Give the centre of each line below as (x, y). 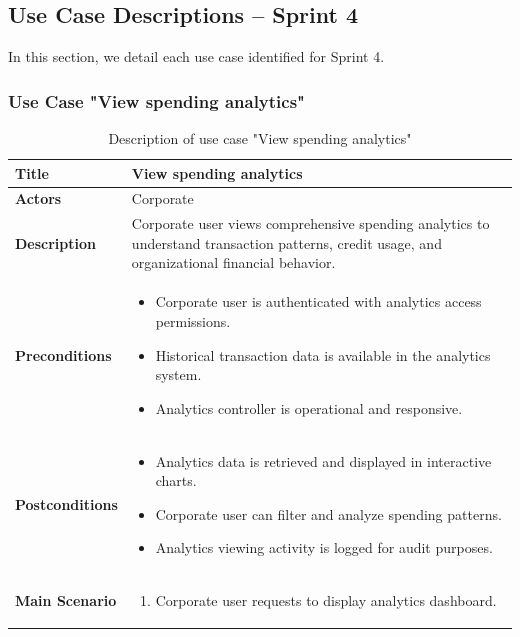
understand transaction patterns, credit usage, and (286, 242)
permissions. (193, 320)
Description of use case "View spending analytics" (260, 138)
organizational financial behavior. (233, 262)
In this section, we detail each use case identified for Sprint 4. (196, 56)
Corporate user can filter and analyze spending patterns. (328, 513)
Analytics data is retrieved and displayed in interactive (323, 460)
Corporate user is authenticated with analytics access (318, 301)
